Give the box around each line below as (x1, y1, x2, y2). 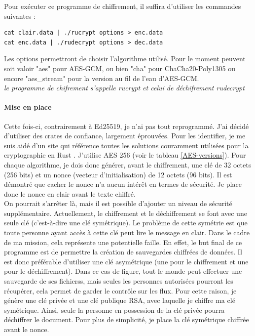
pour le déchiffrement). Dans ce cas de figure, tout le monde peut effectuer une (4, 266, 242, 276)
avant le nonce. (4, 324, 49, 335)
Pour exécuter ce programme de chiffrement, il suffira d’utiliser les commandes (4, 1, 241, 11)
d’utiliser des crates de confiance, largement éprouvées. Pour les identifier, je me (4, 130, 246, 141)
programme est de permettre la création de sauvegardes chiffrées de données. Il (4, 247, 242, 257)
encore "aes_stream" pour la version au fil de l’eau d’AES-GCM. (4, 73, 199, 83)
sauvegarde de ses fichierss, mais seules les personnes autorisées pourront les (4, 276, 233, 286)
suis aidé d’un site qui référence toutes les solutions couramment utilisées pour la (4, 140, 249, 150)
